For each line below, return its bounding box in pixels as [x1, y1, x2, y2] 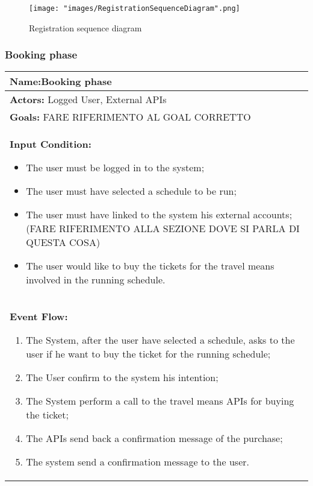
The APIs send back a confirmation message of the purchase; [26, 431, 283, 446]
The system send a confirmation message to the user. [26, 455, 249, 469]
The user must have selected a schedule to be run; [26, 184, 237, 198]
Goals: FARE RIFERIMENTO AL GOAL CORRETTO [10, 110, 251, 124]
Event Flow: [10, 309, 68, 324]
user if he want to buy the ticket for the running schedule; [26, 347, 271, 361]
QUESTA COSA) [26, 235, 101, 250]
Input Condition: [10, 137, 91, 151]
